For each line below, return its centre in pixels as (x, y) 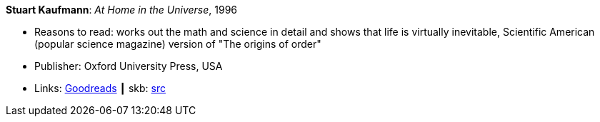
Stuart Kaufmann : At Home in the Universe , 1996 (122, 10)
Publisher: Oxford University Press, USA (129, 66)
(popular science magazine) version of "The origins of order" (178, 44)
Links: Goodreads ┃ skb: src (100, 88)
